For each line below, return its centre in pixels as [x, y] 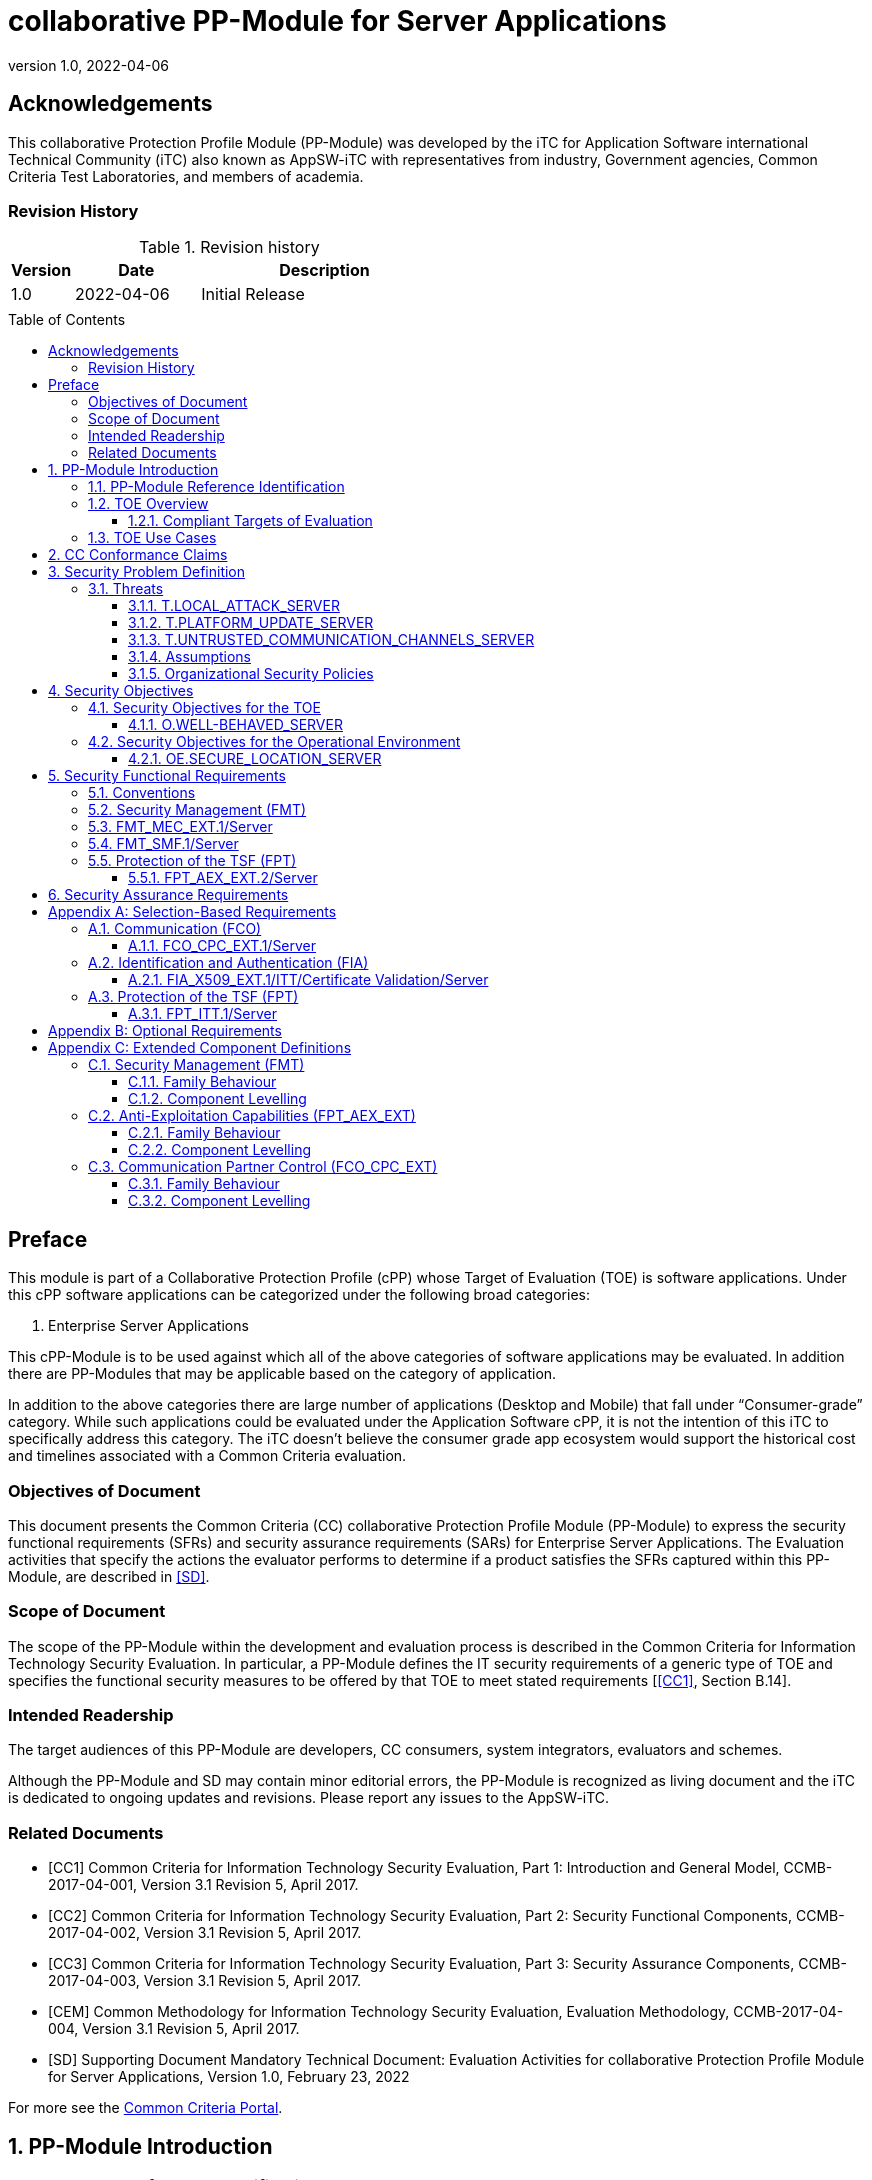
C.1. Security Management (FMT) [196, 1065]
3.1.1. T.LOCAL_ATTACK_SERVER [234, 606]
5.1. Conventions [142, 793]
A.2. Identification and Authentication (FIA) [228, 963]
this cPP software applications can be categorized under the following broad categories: [299, 1295]
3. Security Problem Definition [147, 572]
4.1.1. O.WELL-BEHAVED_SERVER [235, 725]
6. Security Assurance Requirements [168, 895]
